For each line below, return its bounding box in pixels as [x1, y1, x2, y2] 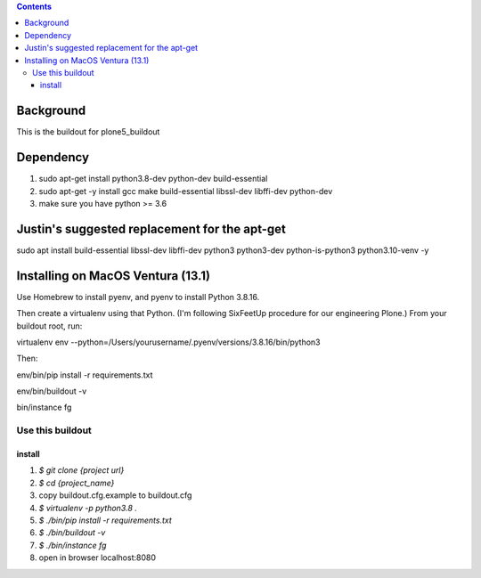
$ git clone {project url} [38, 465, 125, 476]
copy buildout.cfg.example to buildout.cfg [38, 490, 192, 501]
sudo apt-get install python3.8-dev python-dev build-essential [38, 174, 268, 184]
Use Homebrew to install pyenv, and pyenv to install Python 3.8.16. [16, 291, 260, 302]
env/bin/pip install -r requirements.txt [16, 370, 153, 380]
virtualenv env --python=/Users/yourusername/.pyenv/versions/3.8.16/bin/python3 [16, 337, 321, 347]
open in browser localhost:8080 [38, 552, 156, 563]
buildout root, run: [16, 321, 83, 331]
